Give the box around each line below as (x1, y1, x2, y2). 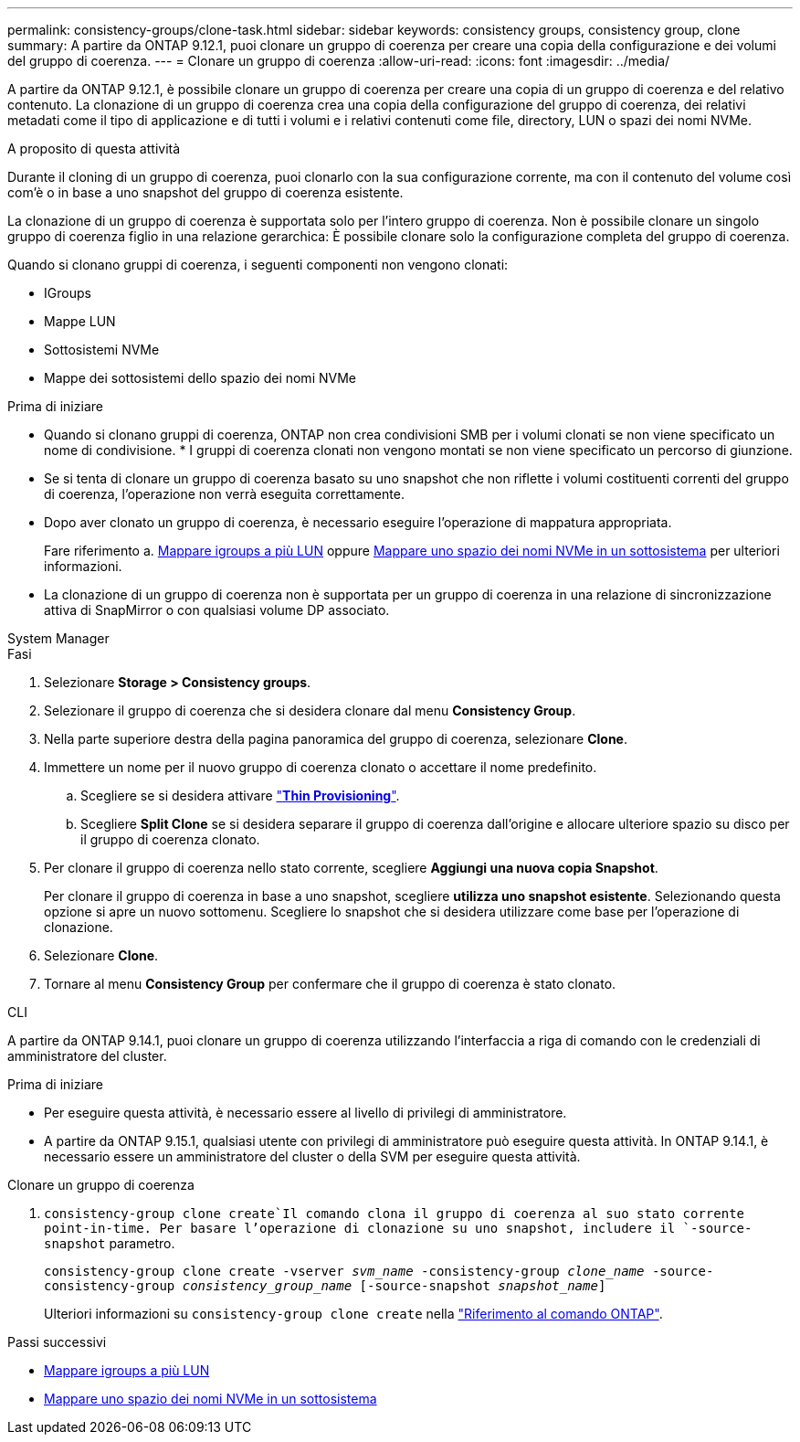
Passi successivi (7, 1334, 107, 1350)
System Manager (7, 631, 110, 646)
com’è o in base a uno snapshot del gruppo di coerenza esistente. (7, 185, 404, 200)
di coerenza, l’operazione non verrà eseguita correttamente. (44, 486, 405, 502)
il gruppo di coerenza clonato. (80, 832, 260, 847)
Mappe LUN (44, 313, 116, 329)
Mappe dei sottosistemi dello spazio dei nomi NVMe (44, 370, 356, 386)
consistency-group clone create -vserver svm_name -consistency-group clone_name (44, 1264, 645, 1278)
